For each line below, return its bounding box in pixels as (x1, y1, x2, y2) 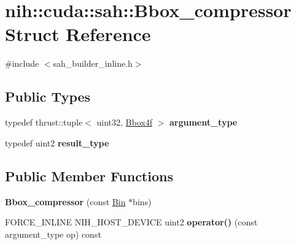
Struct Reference (5, 21, 151, 47)
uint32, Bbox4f (96, 116, 152, 129)
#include (5, 57, 39, 70)
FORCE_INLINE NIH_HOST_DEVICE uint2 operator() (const (5, 216, 258, 228)
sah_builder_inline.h (53, 57, 133, 70)
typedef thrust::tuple (5, 116, 83, 129)
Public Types (5, 87, 91, 106)
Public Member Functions (5, 166, 173, 185)
